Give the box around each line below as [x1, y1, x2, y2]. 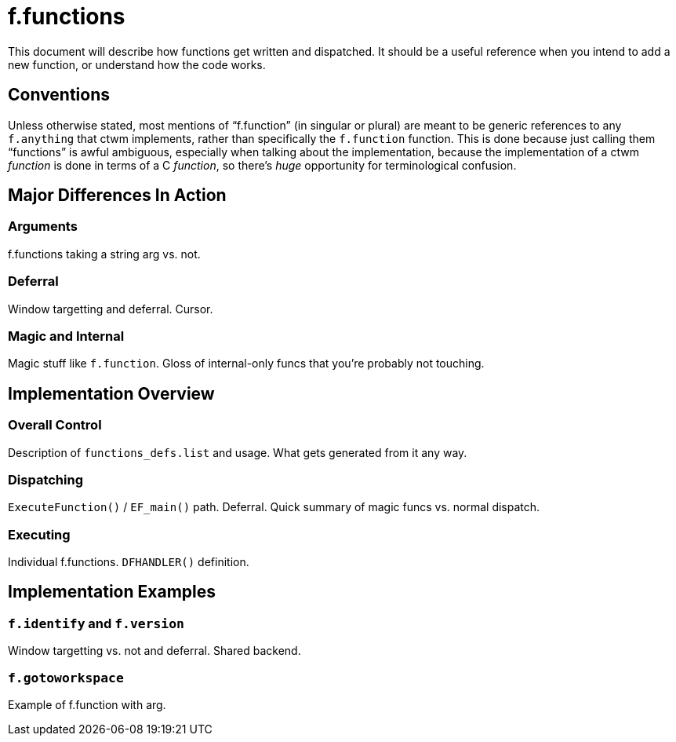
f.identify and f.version [8, 615, 184, 631]
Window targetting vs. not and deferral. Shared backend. [8, 644, 301, 658]
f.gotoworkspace [8, 670, 124, 685]
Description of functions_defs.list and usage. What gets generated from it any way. [8, 445, 467, 459]
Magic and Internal [8, 327, 125, 344]
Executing [8, 526, 71, 543]
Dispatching [8, 471, 83, 488]
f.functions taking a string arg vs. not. [8, 247, 201, 261]
